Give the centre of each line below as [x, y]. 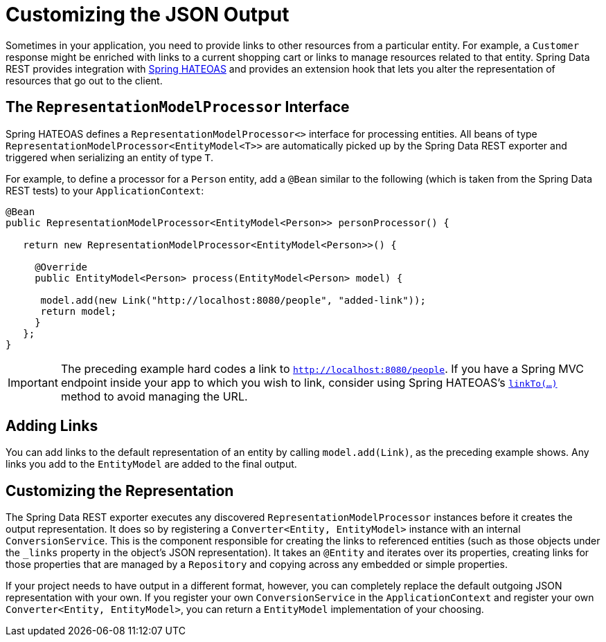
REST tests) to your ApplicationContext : [105, 190]
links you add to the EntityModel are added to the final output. [151, 464]
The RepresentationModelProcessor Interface [178, 107]
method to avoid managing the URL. [154, 396]
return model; [79, 311]
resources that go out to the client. [84, 80]
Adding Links [52, 426]
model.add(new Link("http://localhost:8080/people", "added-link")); [233, 300]
